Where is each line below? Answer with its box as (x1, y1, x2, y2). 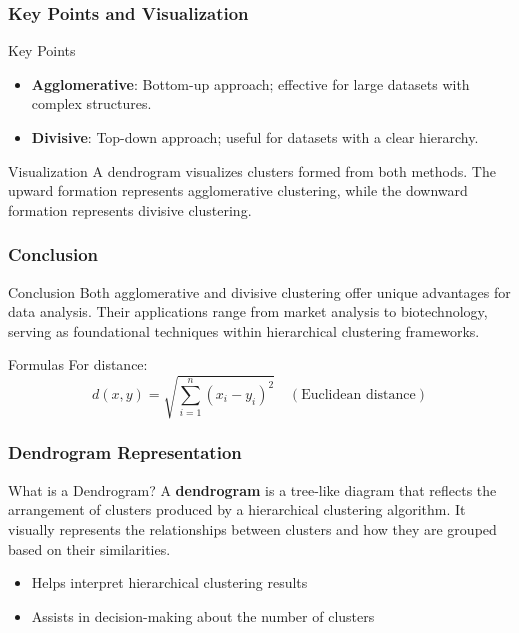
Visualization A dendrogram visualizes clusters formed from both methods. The (8, 160, 496, 181)
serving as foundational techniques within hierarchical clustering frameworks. (8, 320, 480, 341)
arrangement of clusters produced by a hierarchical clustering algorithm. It (8, 499, 466, 520)
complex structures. (31, 93, 152, 114)
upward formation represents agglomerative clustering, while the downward (8, 180, 468, 201)
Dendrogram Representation (8, 440, 242, 465)
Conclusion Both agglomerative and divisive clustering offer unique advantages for (8, 281, 511, 302)
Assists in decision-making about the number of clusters (31, 605, 375, 626)
